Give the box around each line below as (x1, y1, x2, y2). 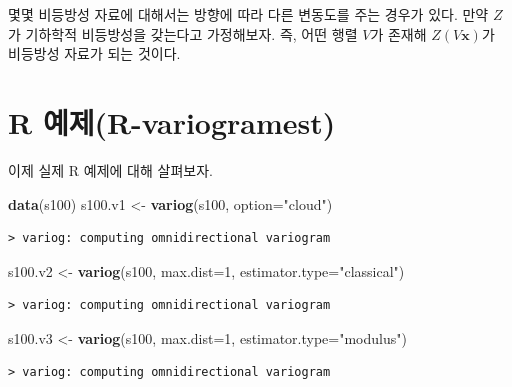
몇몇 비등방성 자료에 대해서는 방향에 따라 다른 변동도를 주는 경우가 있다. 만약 (8, 4, 489, 24)
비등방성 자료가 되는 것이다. (8, 43, 181, 64)
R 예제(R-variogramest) (8, 101, 336, 142)
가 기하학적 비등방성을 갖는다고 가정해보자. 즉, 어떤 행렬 (8, 23, 358, 44)
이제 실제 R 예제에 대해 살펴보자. (8, 159, 213, 180)
